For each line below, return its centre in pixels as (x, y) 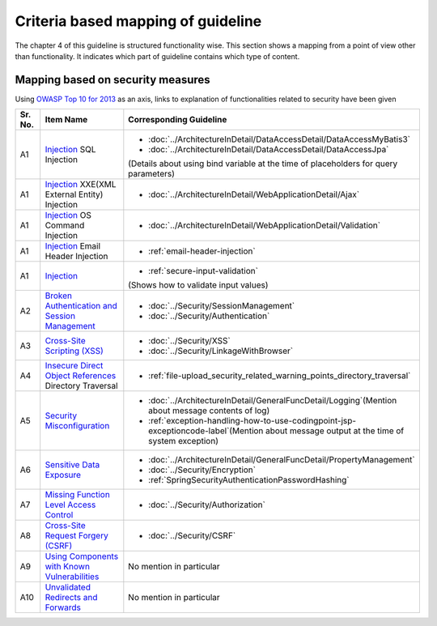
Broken (59, 296)
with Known (68, 567)
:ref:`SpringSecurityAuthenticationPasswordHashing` (249, 480)
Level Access (70, 505)
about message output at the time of (335, 431)
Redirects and (71, 598)
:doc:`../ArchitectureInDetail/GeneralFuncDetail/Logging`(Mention (273, 401)
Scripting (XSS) (74, 351)
